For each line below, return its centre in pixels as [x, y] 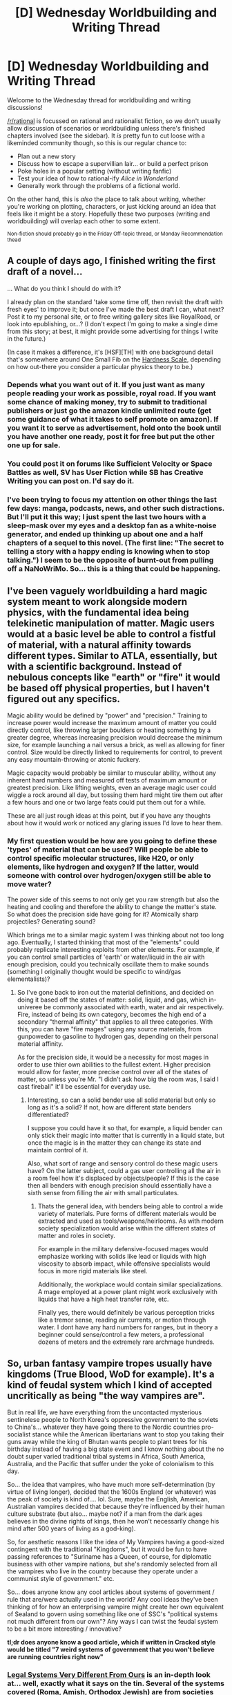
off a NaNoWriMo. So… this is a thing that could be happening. [114, 568]
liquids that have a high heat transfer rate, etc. [103, 1299]
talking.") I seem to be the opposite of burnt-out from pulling [110, 560]
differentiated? [48, 1114]
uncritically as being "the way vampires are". [106, 1396]
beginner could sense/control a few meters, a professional [121, 1334]
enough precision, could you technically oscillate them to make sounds [108, 964]
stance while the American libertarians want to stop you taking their [128, 1434]
